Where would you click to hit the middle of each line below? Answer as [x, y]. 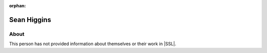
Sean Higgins [30, 20]
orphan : [18, 6]
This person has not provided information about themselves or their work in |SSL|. [93, 44]
